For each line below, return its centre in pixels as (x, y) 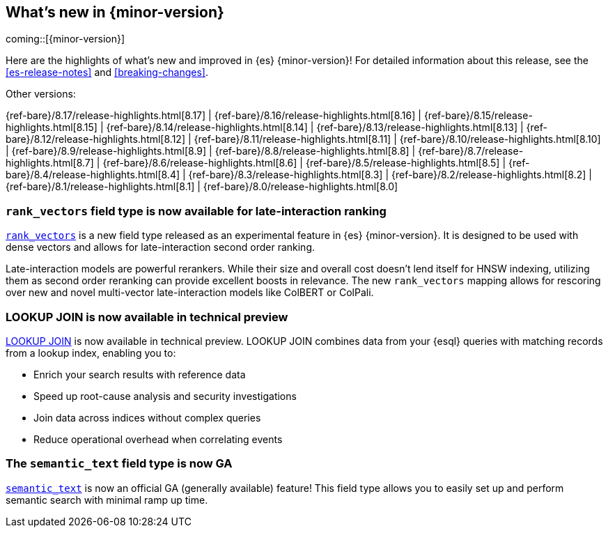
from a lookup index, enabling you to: (91, 353)
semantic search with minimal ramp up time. (107, 500)
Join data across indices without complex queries (147, 417)
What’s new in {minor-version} (115, 12)
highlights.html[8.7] (50, 163)
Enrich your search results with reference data (140, 374)
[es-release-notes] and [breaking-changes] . (107, 72)
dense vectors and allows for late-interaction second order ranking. (161, 247)
